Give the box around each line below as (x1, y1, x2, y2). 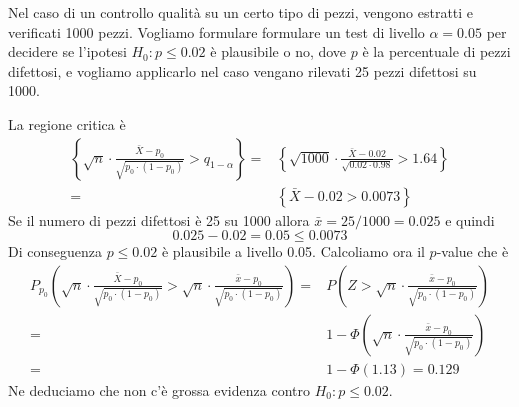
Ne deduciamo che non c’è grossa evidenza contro (8, 379, 310, 400)
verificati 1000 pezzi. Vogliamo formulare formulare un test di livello (8, 21, 425, 42)
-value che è (436, 241, 509, 262)
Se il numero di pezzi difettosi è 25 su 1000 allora (8, 209, 310, 230)
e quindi (445, 209, 495, 230)
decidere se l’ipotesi (8, 41, 127, 62)
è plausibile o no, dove (210, 41, 347, 62)
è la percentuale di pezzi (362, 41, 511, 62)
